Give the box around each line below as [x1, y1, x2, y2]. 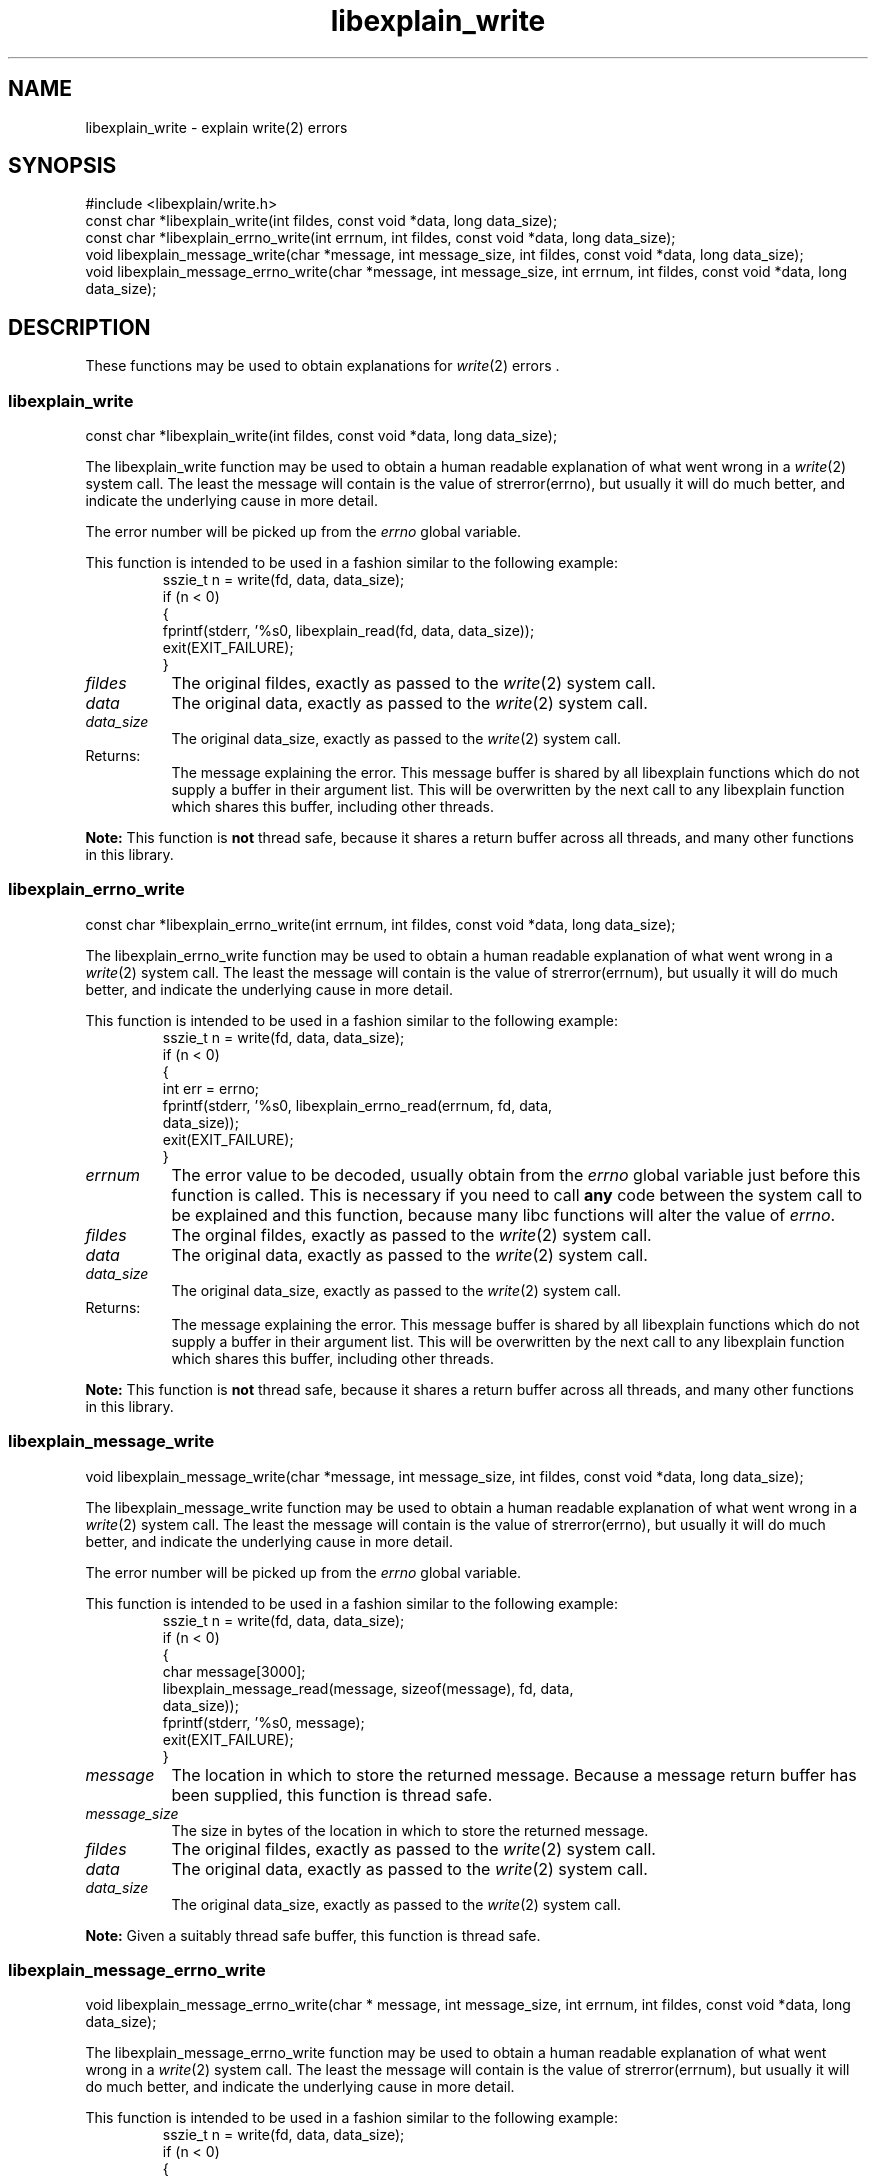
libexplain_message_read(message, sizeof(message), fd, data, [162, 1679, 574, 1697]
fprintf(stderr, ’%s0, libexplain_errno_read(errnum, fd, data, [162, 1096, 553, 1114]
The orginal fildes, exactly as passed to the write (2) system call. [171, 1224, 652, 1245]
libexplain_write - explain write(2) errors [85, 118, 348, 136]
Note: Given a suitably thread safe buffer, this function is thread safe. [85, 1926, 541, 1944]
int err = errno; [162, 1079, 260, 1097]
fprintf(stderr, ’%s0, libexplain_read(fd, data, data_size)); [162, 622, 535, 640]
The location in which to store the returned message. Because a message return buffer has [171, 1764, 857, 1785]
